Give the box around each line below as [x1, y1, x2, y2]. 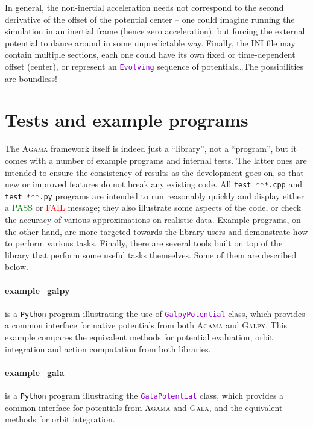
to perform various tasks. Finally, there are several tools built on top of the [5, 237, 283, 249]
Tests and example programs [5, 107, 248, 132]
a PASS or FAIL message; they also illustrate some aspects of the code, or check [5, 201, 302, 214]
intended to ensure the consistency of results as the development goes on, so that [5, 166, 304, 178]
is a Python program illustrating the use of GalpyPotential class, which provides [5, 307, 305, 319]
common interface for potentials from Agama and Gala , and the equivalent [5, 401, 283, 413]
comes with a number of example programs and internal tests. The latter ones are [5, 154, 307, 166]
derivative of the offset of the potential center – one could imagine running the [5, 13, 295, 25]
